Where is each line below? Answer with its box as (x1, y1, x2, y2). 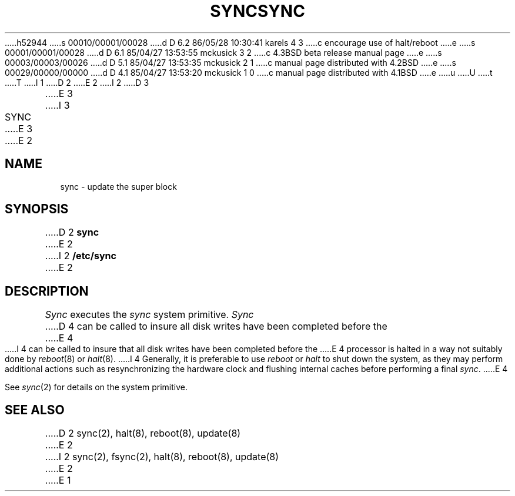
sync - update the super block (60, 181, 177, 192)
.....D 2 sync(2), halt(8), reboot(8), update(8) (45, 427, 241, 440)
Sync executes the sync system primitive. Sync (45, 309, 254, 321)
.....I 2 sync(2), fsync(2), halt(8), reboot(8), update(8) (45, 451, 279, 463)
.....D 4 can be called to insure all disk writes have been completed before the (45, 320, 387, 333)
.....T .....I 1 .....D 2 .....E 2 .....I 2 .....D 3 (5, 77, 149, 88)
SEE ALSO (5, 402, 65, 417)
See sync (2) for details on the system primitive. (5, 382, 188, 393)
